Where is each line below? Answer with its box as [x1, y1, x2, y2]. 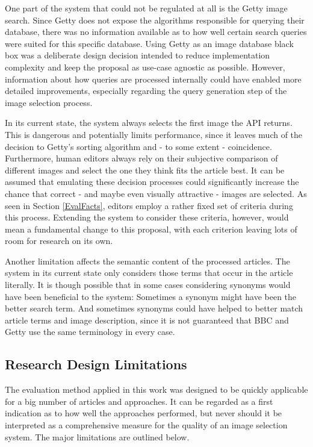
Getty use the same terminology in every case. [5, 325, 175, 338]
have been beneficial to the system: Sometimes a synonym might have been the [5, 290, 297, 302]
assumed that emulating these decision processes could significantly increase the [5, 175, 299, 188]
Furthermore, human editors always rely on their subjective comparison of [5, 152, 278, 164]
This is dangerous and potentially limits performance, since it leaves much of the [5, 128, 303, 140]
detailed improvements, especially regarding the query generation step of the [5, 84, 287, 97]
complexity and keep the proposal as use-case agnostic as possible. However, [5, 60, 285, 73]
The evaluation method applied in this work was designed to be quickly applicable [5, 383, 308, 396]
